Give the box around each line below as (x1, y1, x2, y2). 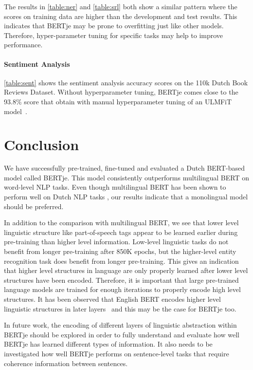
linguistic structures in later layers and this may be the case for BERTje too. (4, 303, 236, 313)
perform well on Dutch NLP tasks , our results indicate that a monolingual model (4, 192, 248, 202)
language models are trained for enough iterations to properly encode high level (4, 284, 241, 294)
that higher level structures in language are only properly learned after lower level (4, 265, 248, 275)
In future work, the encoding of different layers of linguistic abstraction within (4, 320, 237, 330)
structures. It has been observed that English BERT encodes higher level (4, 293, 221, 304)
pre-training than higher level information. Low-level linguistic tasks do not (4, 236, 229, 247)
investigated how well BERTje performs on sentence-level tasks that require (4, 348, 229, 358)
